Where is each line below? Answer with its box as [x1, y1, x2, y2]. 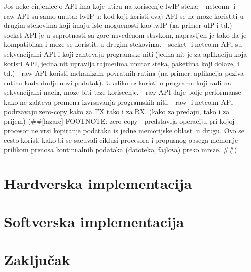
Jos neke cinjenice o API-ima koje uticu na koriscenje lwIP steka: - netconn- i [4, 1, 236, 11]
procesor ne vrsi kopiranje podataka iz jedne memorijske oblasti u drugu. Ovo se [4, 125, 244, 135]
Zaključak [4, 250, 70, 270]
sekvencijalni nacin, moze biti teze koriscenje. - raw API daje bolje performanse [4, 87, 241, 97]
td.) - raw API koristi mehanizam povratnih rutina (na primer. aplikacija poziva [4, 68, 244, 78]
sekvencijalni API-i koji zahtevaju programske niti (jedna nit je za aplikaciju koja [4, 48, 247, 59]
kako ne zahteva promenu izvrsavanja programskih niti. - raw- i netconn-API [4, 96, 233, 106]
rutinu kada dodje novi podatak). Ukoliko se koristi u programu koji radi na [4, 77, 231, 87]
